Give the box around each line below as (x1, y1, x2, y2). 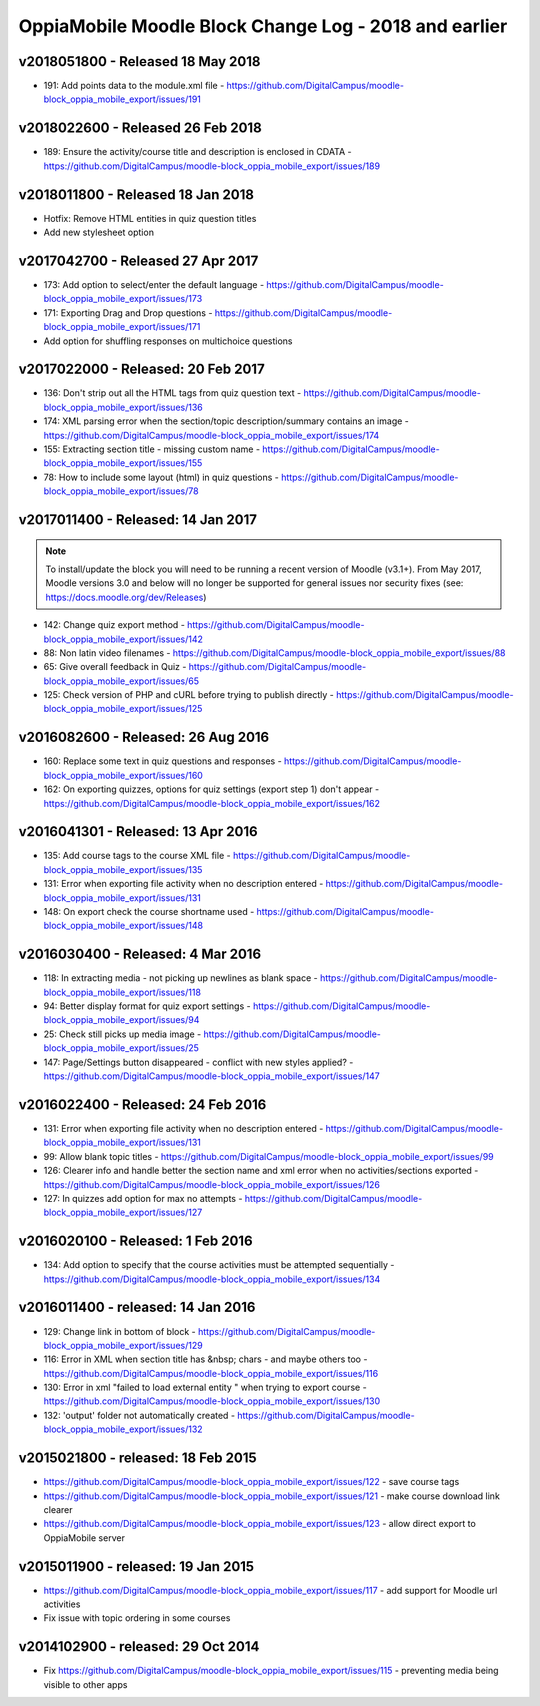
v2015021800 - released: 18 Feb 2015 (18, 1450, 257, 1467)
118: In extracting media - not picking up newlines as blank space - (43, 972, 319, 984)
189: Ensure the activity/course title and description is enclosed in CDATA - (43, 146, 352, 158)
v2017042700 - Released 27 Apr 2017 (18, 252, 259, 269)
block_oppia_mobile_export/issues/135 (43, 863, 203, 875)
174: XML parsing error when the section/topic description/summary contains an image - (43, 415, 410, 427)
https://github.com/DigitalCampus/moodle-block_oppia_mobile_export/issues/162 (43, 797, 380, 809)
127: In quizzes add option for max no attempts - (43, 1192, 243, 1204)
